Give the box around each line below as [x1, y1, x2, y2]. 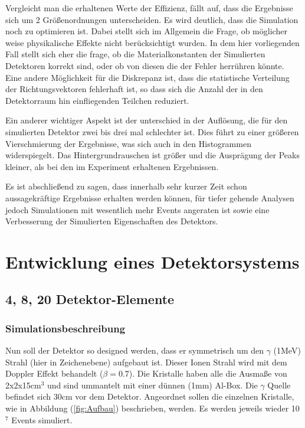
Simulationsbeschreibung [5, 321, 126, 335]
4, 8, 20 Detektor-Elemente [5, 290, 175, 308]
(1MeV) [273, 344, 301, 357]
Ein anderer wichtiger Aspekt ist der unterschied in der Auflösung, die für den [5, 114, 288, 126]
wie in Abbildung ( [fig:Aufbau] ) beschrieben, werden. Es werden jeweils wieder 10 [5, 402, 300, 414]
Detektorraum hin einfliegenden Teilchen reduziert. [5, 94, 189, 106]
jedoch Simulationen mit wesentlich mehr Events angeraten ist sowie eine [5, 203, 270, 215]
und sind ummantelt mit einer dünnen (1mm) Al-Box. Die [47, 378, 258, 391]
